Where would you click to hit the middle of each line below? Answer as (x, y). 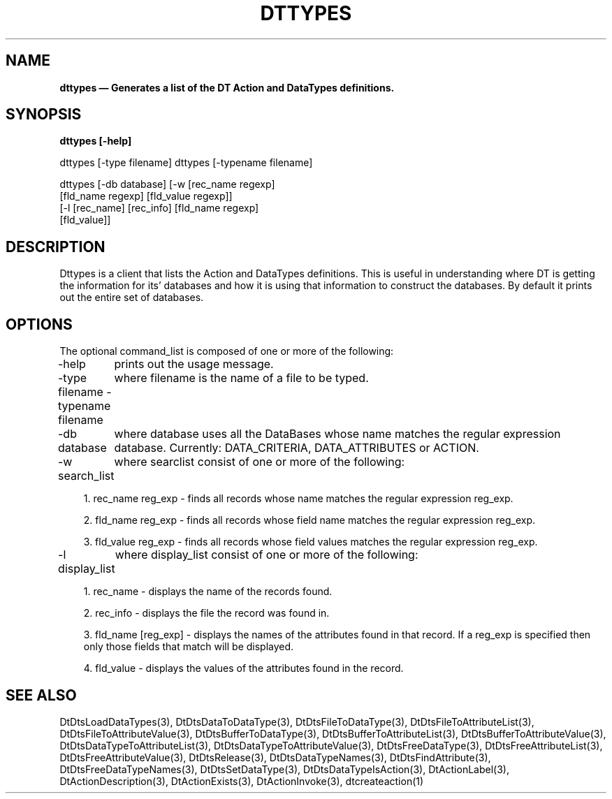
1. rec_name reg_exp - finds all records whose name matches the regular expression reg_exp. (298, 499)
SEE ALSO (41, 695)
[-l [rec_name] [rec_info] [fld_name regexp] (159, 208)
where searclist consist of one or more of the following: (260, 462)
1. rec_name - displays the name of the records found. (208, 592)
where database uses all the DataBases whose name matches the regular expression (337, 434)
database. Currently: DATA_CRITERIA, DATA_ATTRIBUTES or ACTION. (297, 448)
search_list (86, 476)
